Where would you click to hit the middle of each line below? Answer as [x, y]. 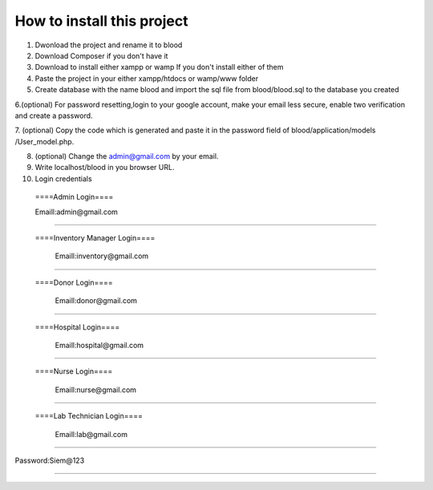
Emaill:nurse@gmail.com [95, 390]
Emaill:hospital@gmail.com [99, 345]
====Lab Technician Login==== [89, 416]
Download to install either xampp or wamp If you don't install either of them [159, 67]
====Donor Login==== [74, 282]
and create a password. [54, 115]
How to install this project [101, 21]
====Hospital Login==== [77, 327]
